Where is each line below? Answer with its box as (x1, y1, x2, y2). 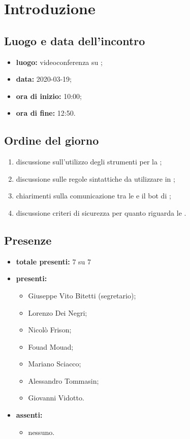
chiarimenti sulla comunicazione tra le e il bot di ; (16, 190, 171, 201)
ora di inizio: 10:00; (16, 90, 82, 101)
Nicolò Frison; (28, 324, 72, 335)
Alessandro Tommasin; (28, 375, 99, 386)
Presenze (4, 232, 52, 248)
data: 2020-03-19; (16, 74, 72, 84)
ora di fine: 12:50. (16, 108, 76, 118)
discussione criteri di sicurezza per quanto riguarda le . (16, 207, 186, 218)
